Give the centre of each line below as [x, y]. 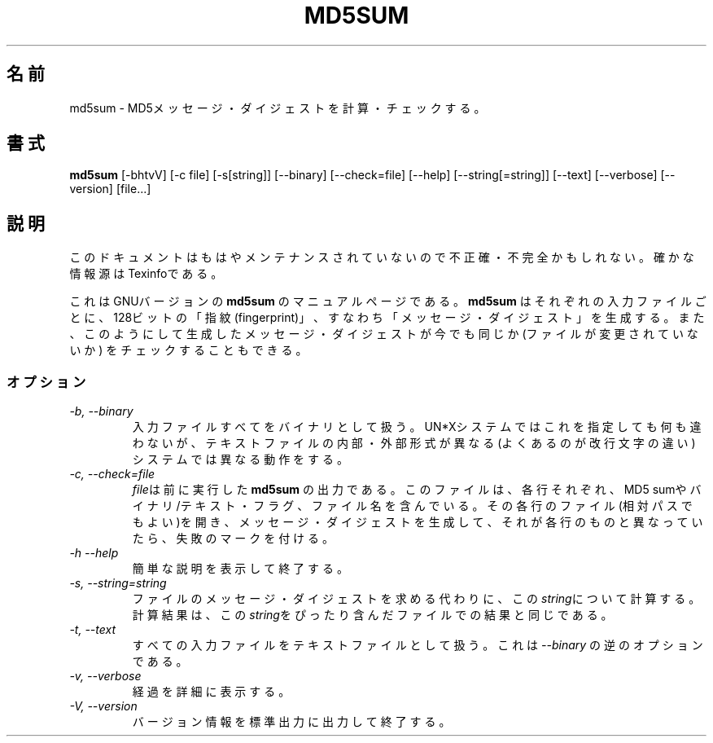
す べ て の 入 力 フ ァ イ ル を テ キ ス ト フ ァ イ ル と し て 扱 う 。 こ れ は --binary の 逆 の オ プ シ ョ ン [418, 645]
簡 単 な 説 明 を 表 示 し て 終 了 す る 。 [240, 569]
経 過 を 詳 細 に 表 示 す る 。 [211, 692]
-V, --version [103, 706]
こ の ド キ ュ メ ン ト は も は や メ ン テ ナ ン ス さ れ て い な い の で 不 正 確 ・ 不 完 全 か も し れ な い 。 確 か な [382, 257]
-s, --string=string [118, 583]
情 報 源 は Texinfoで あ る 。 [146, 274]
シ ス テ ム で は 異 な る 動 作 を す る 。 [240, 459]
